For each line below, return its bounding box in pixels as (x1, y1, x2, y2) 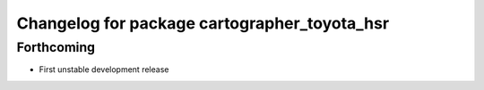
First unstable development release (39, 64, 169, 75)
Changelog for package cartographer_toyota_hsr (16, 13, 390, 33)
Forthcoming (16, 39, 96, 55)
